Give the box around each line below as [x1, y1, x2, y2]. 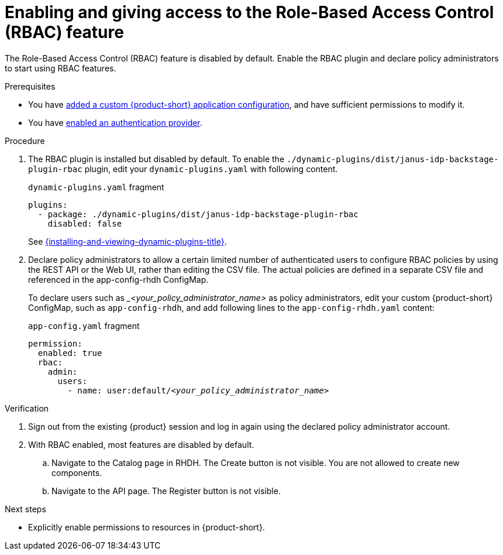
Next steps [5, 503, 46, 514]
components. [51, 467, 102, 478]
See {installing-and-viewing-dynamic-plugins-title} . [28, 236, 227, 246]
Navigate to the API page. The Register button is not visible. [51, 485, 281, 496]
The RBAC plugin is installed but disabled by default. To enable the [28, 153, 285, 164]
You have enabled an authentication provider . [28, 117, 202, 128]
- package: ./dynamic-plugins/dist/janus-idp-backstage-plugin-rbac [37, 209, 359, 219]
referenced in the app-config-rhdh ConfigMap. [28, 274, 209, 285]
